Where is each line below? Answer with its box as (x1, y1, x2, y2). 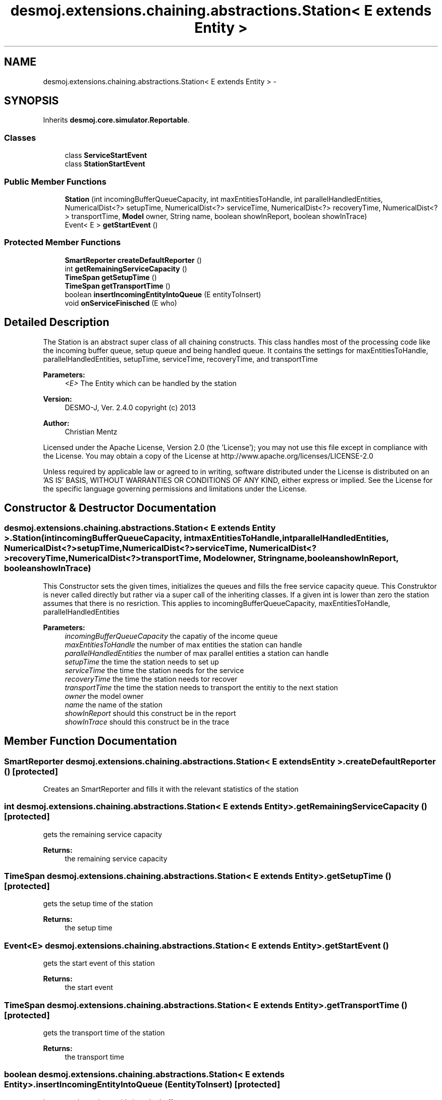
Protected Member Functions (4, 237, 121, 248)
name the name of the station (65, 700, 162, 709)
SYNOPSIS (4, 94, 59, 107)
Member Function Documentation (4, 735, 177, 748)
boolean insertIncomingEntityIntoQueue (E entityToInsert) (65, 290, 261, 299)
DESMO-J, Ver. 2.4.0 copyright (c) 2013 (65, 403, 196, 412)
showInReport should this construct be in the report (65, 708, 236, 718)
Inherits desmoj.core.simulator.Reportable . (43, 116, 190, 125)
